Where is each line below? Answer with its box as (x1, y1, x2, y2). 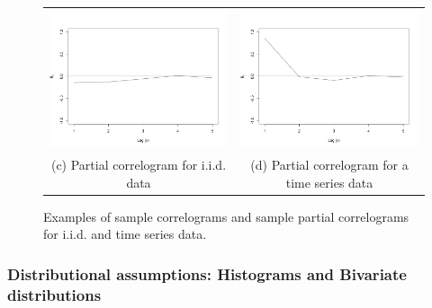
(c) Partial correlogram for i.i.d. (50, 155, 227, 174)
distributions (7, 283, 102, 305)
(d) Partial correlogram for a (250, 155, 409, 174)
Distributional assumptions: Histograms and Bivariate (7, 262, 407, 285)
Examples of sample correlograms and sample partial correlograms (43, 207, 409, 225)
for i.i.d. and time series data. (43, 224, 207, 243)
